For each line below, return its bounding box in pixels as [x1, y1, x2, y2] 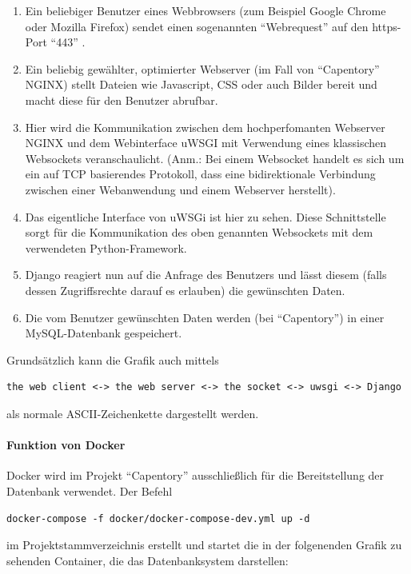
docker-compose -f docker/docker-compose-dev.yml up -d [6, 513, 310, 525]
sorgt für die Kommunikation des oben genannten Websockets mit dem [25, 224, 373, 241]
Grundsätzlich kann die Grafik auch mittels [6, 351, 219, 368]
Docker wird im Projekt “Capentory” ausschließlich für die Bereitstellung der [6, 467, 385, 484]
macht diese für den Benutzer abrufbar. [25, 91, 218, 108]
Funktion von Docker [6, 436, 126, 453]
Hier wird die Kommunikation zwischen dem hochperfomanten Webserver [25, 118, 385, 135]
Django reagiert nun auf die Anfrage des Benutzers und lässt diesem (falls [25, 266, 387, 283]
